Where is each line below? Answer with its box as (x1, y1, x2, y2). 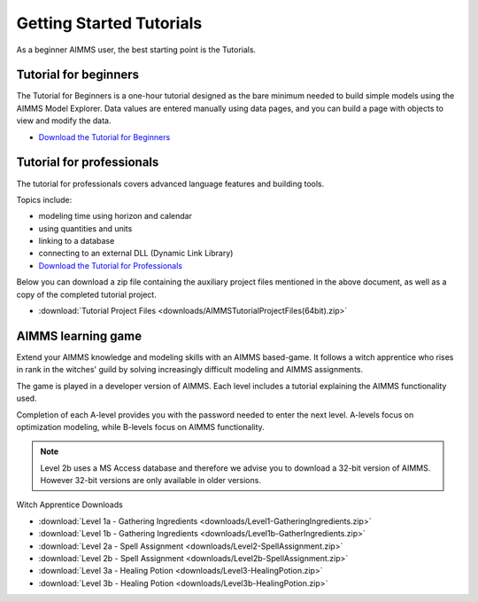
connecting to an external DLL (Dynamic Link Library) (38, 248, 234, 259)
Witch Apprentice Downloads (16, 499, 123, 510)
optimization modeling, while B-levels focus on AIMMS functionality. (16, 421, 265, 432)
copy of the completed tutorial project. (16, 289, 157, 300)
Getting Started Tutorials (16, 13, 203, 33)
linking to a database (38, 236, 115, 246)
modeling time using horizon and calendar (38, 211, 192, 222)
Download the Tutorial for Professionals (38, 260, 183, 270)
